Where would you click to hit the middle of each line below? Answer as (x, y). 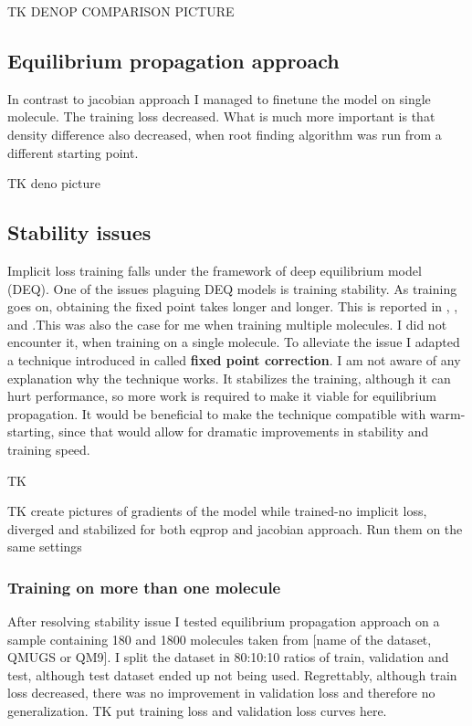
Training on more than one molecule (144, 587)
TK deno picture (54, 183)
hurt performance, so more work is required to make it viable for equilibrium (222, 396)
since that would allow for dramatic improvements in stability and (244, 431)
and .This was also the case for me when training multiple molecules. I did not (227, 324)
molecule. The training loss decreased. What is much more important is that (221, 116)
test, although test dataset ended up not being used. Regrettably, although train (232, 674)
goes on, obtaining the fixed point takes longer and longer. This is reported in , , (233, 306)
